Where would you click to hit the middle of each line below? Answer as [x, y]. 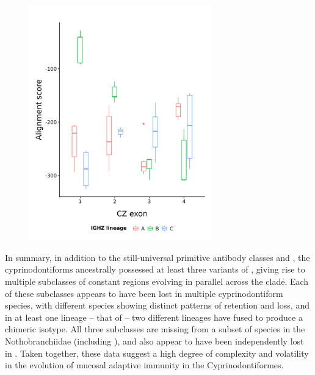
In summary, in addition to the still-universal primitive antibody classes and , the [157, 257]
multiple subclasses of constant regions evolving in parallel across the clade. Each [157, 281]
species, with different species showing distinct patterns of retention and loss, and [157, 305]
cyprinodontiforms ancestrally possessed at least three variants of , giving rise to [155, 269]
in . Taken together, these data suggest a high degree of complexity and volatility [157, 353]
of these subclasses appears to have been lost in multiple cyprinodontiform [144, 293]
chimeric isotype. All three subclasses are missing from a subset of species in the [155, 329]
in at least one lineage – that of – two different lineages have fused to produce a [154, 317]
